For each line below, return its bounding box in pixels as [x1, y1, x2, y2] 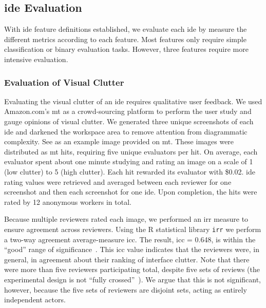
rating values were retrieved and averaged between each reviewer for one [4, 176, 232, 187]
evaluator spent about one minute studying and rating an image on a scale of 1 [4, 156, 253, 167]
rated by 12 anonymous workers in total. [4, 196, 131, 207]
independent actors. [4, 294, 66, 305]
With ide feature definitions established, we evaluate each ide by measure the [4, 24, 247, 34]
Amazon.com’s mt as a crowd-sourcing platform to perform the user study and [4, 106, 252, 117]
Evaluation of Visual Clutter [4, 75, 124, 88]
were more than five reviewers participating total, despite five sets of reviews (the [4, 264, 260, 275]
